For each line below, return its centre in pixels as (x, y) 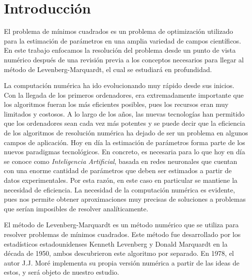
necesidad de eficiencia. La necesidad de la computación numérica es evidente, (119, 189)
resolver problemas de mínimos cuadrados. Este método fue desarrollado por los (122, 234)
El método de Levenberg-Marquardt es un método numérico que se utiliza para (121, 225)
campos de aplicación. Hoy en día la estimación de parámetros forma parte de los (125, 142)
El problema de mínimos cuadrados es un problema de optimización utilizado (118, 31)
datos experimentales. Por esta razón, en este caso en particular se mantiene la (121, 180)
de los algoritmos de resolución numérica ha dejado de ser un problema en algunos (126, 133)
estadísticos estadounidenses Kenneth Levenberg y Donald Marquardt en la (116, 243)
